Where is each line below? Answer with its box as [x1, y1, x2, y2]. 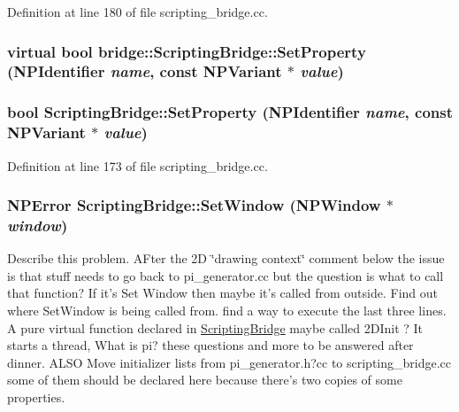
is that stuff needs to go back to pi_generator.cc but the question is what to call [7, 266, 444, 284]
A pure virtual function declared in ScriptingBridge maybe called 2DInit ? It [7, 318, 424, 337]
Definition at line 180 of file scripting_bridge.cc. [7, 3, 268, 20]
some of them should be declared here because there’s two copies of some [7, 370, 402, 389]
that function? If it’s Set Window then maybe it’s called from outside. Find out [7, 284, 439, 302]
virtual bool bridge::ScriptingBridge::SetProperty [7, 40, 366, 62]
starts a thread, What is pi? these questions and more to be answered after [7, 336, 414, 354]
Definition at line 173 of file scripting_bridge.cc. [7, 156, 268, 175]
